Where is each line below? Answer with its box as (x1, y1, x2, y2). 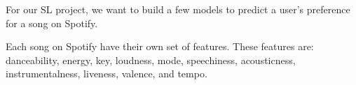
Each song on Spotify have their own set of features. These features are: (6, 39, 314, 54)
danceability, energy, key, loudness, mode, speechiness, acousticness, (6, 52, 296, 67)
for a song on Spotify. (6, 15, 98, 30)
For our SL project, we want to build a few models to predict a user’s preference (6, 2, 350, 16)
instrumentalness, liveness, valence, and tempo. (6, 66, 207, 81)
